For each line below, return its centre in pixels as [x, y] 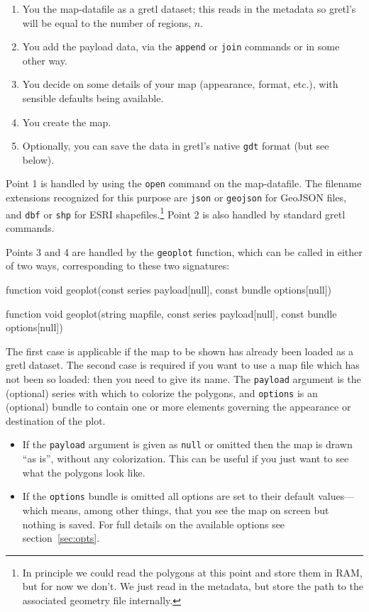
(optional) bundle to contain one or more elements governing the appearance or [178, 407]
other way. [45, 60]
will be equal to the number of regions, [107, 22]
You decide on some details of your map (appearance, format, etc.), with [180, 84]
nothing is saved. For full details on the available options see [154, 524]
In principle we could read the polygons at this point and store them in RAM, [192, 572]
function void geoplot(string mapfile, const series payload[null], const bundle [171, 313]
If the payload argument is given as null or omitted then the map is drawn [187, 444]
